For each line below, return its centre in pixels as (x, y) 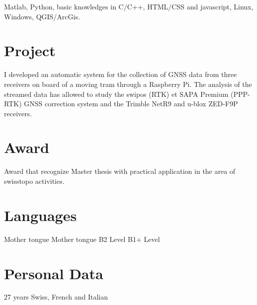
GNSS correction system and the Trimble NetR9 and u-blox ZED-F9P (131, 104)
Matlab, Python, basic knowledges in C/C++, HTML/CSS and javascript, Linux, (129, 6)
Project (30, 50)
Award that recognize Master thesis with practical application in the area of (120, 171)
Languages (41, 215)
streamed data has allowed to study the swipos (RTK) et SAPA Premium (116, 94)
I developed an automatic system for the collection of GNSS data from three (121, 74)
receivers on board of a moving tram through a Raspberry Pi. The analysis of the (128, 84)
